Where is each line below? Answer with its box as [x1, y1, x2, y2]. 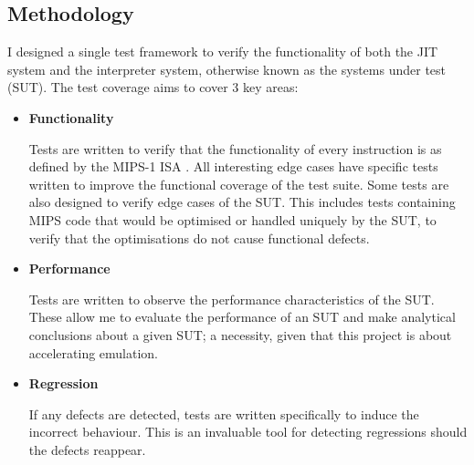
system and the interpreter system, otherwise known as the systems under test [7, 59, 447, 78]
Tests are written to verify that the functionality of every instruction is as [28, 139, 442, 158]
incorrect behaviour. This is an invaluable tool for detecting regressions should [28, 422, 468, 441]
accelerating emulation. [28, 343, 159, 362]
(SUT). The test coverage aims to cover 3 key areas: [7, 77, 299, 97]
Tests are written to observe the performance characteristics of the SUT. [28, 289, 435, 308]
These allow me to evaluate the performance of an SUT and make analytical [28, 307, 456, 326]
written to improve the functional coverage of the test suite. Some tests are [28, 174, 449, 193]
